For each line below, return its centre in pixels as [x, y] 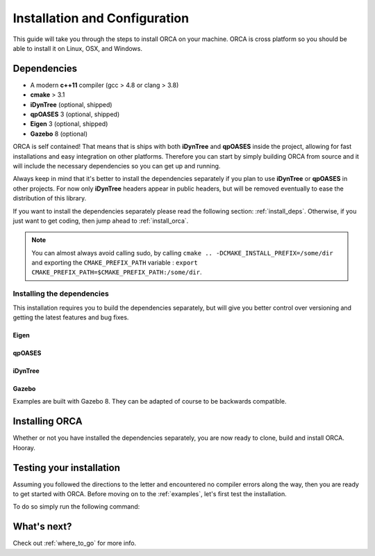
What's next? [42, 526]
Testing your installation [67, 467]
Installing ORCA [48, 421]
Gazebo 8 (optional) [59, 134]
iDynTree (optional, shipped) [71, 104]
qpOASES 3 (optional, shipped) [75, 114]
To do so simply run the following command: [76, 507]
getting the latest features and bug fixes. [71, 317]
